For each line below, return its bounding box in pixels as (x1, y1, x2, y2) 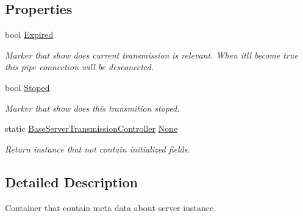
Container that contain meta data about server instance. (5, 201, 216, 214)
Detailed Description (5, 172, 138, 191)
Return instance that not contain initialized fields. (5, 142, 190, 155)
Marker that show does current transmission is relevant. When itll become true (5, 48, 298, 61)
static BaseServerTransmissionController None (5, 122, 178, 135)
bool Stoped (5, 81, 50, 93)
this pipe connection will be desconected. (5, 60, 154, 73)
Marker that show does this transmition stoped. (5, 101, 180, 114)
